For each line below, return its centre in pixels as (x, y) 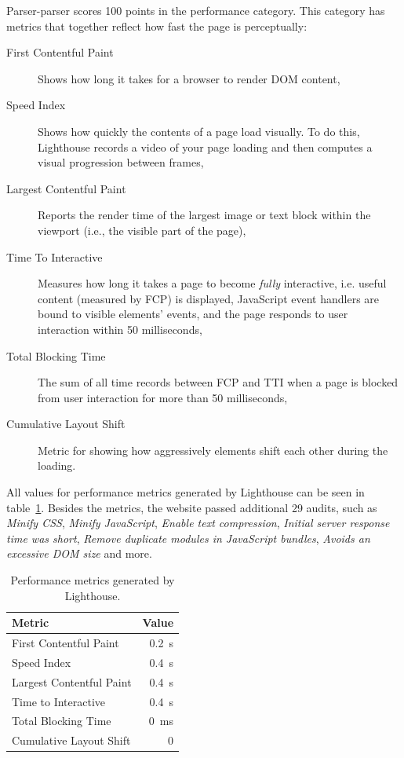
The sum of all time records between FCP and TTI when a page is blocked (218, 382)
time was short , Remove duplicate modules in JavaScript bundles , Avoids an (188, 538)
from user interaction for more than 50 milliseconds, (163, 397)
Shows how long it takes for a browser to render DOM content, (189, 78)
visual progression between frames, (121, 162)
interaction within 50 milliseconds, (120, 329)
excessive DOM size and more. (79, 553)
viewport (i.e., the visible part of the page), (142, 230)
